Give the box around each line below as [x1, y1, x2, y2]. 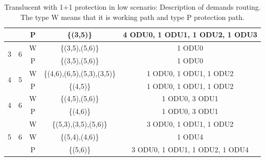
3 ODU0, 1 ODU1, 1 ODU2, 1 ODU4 [131, 144, 249, 154]
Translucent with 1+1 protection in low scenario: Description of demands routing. [4, 2, 261, 12]
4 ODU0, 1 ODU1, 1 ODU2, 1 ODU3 [123, 29, 257, 40]
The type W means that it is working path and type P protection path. [20, 11, 245, 22]
